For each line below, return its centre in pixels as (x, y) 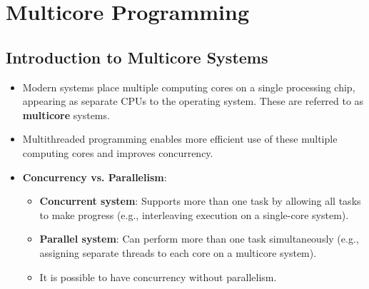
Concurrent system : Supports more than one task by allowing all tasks (200, 201)
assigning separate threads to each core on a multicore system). (178, 252)
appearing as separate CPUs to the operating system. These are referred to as (193, 101)
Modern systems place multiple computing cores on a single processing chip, (189, 87)
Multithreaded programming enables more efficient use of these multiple (180, 139)
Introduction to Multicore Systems (137, 57)
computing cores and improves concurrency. (118, 152)
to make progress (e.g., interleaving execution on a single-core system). (194, 214)
